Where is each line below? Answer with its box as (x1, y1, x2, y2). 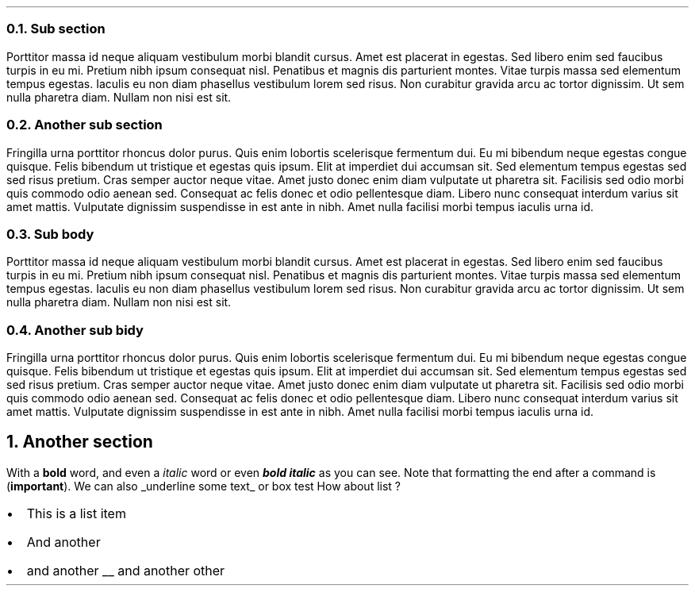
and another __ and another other (26, 562, 225, 579)
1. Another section (6, 432, 153, 452)
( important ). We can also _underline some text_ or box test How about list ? (6, 479, 401, 493)
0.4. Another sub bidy (6, 321, 144, 338)
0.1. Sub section (6, 21, 106, 37)
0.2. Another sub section (6, 117, 163, 133)
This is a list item (26, 505, 126, 521)
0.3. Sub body (6, 225, 94, 242)
